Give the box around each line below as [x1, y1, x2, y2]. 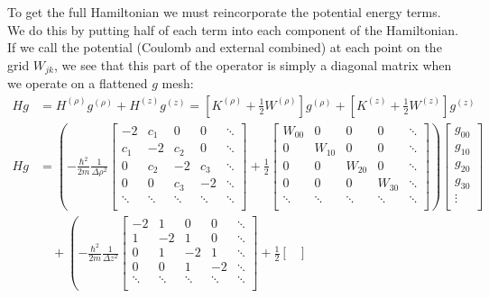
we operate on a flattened [7, 74, 148, 93]
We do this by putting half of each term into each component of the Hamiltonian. [7, 20, 458, 39]
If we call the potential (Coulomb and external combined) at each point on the [7, 38, 442, 57]
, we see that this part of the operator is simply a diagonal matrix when [53, 55, 452, 74]
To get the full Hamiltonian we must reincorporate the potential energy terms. [7, 3, 441, 21]
